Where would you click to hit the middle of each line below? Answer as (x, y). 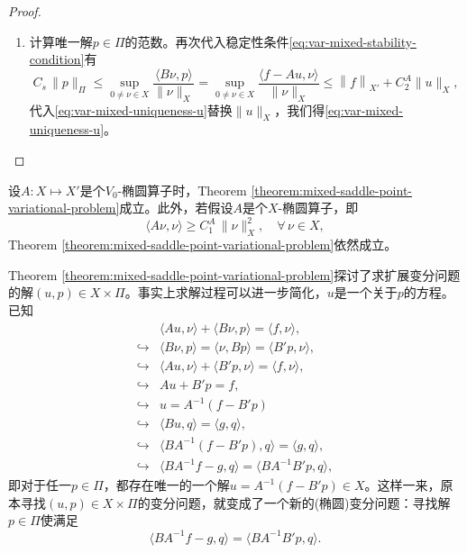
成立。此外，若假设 (176, 208)
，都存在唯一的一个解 (166, 485)
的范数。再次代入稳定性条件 (207, 41)
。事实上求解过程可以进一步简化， (226, 292)
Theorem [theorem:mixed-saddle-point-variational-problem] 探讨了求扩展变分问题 (234, 274)
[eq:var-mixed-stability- (353, 41)
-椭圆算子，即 (318, 208)
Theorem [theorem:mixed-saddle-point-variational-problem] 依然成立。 (203, 245)
